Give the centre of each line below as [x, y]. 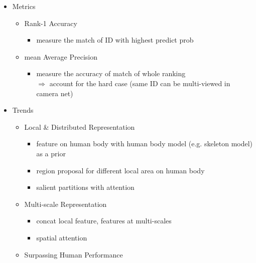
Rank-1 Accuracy [51, 23]
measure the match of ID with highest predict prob [115, 40]
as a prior [51, 153]
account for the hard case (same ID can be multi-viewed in [140, 83]
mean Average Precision [61, 56]
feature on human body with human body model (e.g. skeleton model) [145, 144]
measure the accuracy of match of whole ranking [111, 73]
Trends [23, 110]
